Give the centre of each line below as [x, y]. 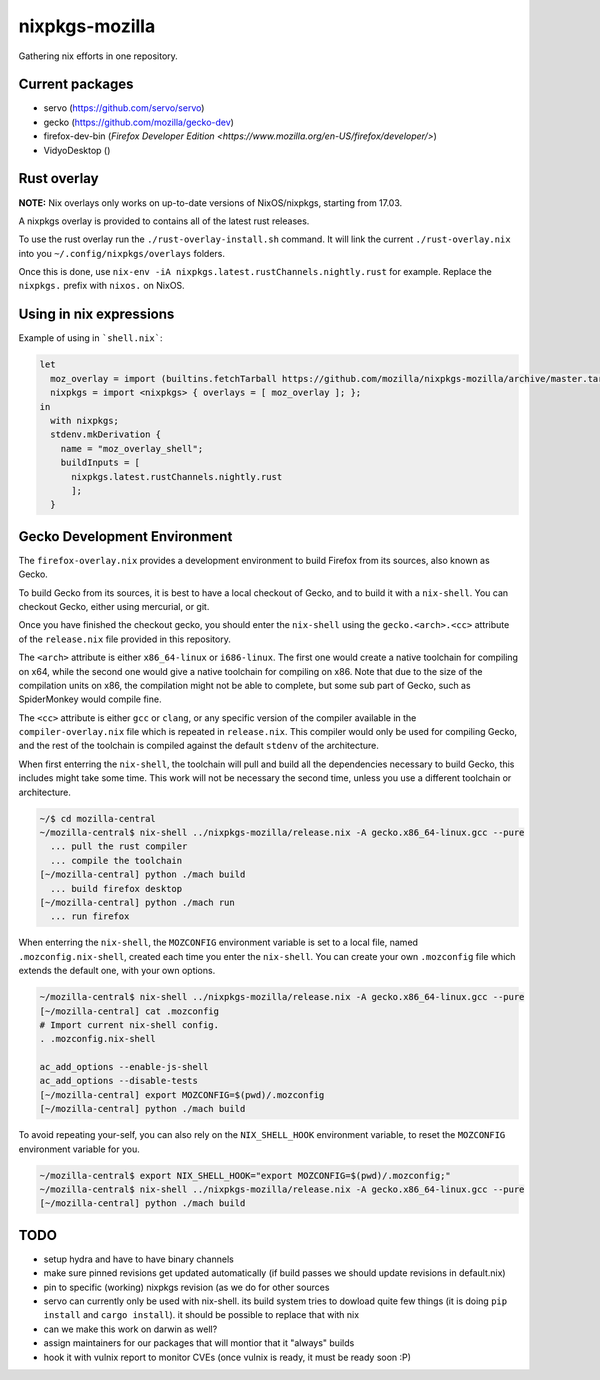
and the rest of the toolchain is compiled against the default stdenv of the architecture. [198, 746]
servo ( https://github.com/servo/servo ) [124, 108]
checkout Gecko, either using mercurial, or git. [114, 606]
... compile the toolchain [116, 860]
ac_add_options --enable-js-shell [124, 1067]
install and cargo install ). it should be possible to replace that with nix [201, 1315]
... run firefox [90, 916]
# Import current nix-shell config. [129, 1024]
